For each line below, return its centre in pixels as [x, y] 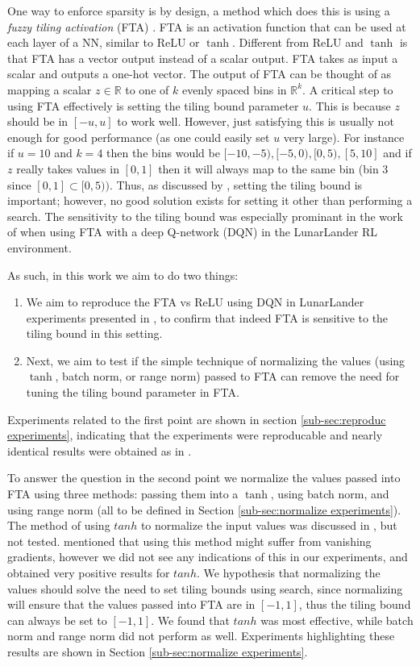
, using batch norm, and [330, 494]
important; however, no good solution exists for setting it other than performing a [210, 200]
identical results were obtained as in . [100, 450]
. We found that [190, 620]
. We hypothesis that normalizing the [289, 572]
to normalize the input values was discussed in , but [269, 525]
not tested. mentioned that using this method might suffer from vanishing [189, 541]
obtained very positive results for [89, 572]
